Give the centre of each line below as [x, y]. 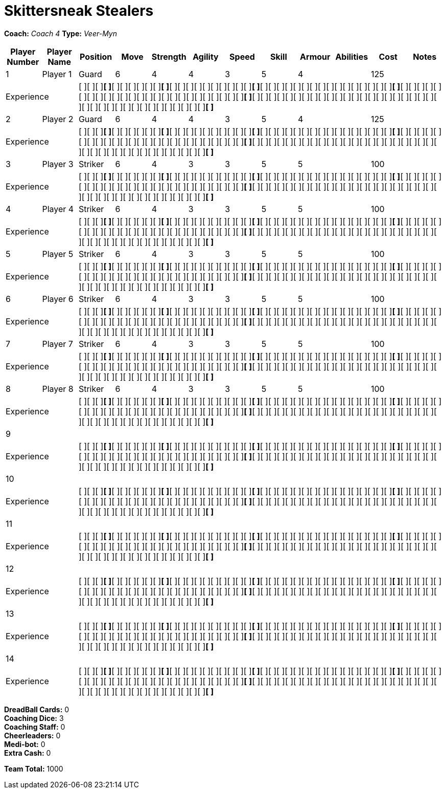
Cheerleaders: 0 [32, 735]
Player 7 [57, 344]
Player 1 [57, 74]
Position [96, 56]
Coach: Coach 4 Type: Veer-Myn [61, 33]
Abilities [352, 56]
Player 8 [58, 389]
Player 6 [58, 299]
